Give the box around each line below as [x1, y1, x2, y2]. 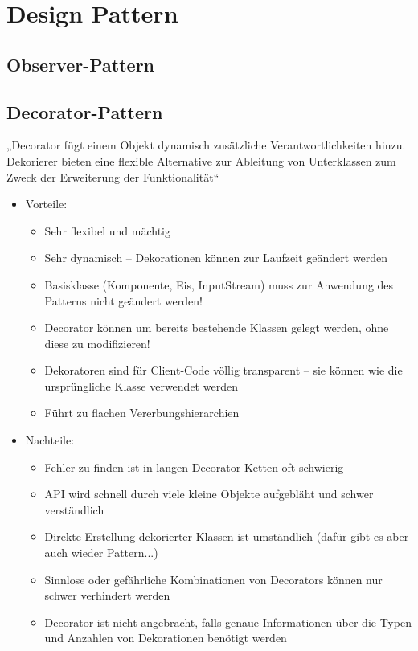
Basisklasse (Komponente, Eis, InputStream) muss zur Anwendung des [44, 276, 394, 293]
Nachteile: [25, 432, 75, 448]
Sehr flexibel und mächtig [44, 222, 170, 239]
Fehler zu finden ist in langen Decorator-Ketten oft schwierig [44, 458, 344, 475]
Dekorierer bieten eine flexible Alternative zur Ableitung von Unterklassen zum [6, 152, 396, 169]
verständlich [44, 501, 104, 518]
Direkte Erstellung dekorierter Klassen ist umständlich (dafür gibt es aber [44, 528, 409, 545]
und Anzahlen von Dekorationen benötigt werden [44, 629, 287, 646]
